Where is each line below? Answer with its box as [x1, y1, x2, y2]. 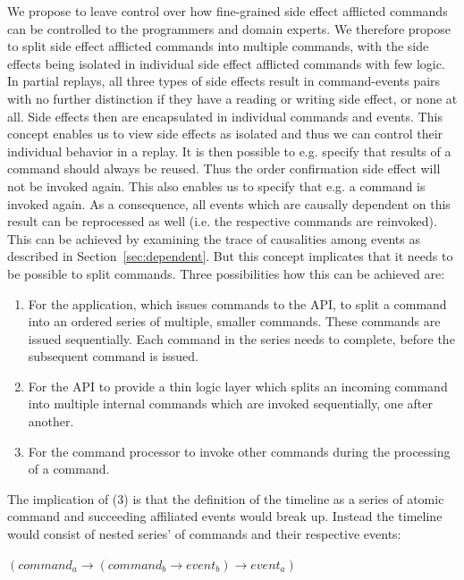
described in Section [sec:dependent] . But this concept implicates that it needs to [7, 247, 453, 265]
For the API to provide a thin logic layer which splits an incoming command [28, 376, 448, 395]
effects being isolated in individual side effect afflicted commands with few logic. [7, 54, 445, 72]
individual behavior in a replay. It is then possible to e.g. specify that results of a [7, 141, 451, 160]
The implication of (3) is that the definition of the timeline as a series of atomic [7, 489, 444, 508]
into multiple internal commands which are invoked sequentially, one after [28, 394, 433, 413]
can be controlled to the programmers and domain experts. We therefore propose [7, 19, 451, 38]
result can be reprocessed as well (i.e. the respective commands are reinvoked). [7, 212, 437, 231]
